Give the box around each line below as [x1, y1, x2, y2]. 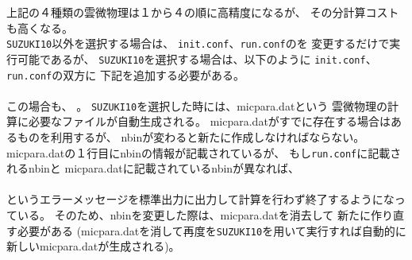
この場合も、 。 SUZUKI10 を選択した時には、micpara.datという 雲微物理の [6, 97, 388, 114]
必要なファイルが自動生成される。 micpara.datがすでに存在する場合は [28, 113, 391, 130]
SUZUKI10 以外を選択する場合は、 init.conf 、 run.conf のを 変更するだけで [6, 35, 390, 52]
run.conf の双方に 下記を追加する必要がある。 [6, 66, 245, 83]
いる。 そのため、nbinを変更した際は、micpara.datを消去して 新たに [17, 207, 371, 223]
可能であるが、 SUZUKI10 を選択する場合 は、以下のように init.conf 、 [17, 50, 377, 67]
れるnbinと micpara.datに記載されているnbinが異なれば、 [6, 160, 300, 177]
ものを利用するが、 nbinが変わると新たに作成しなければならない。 [17, 129, 365, 145]
